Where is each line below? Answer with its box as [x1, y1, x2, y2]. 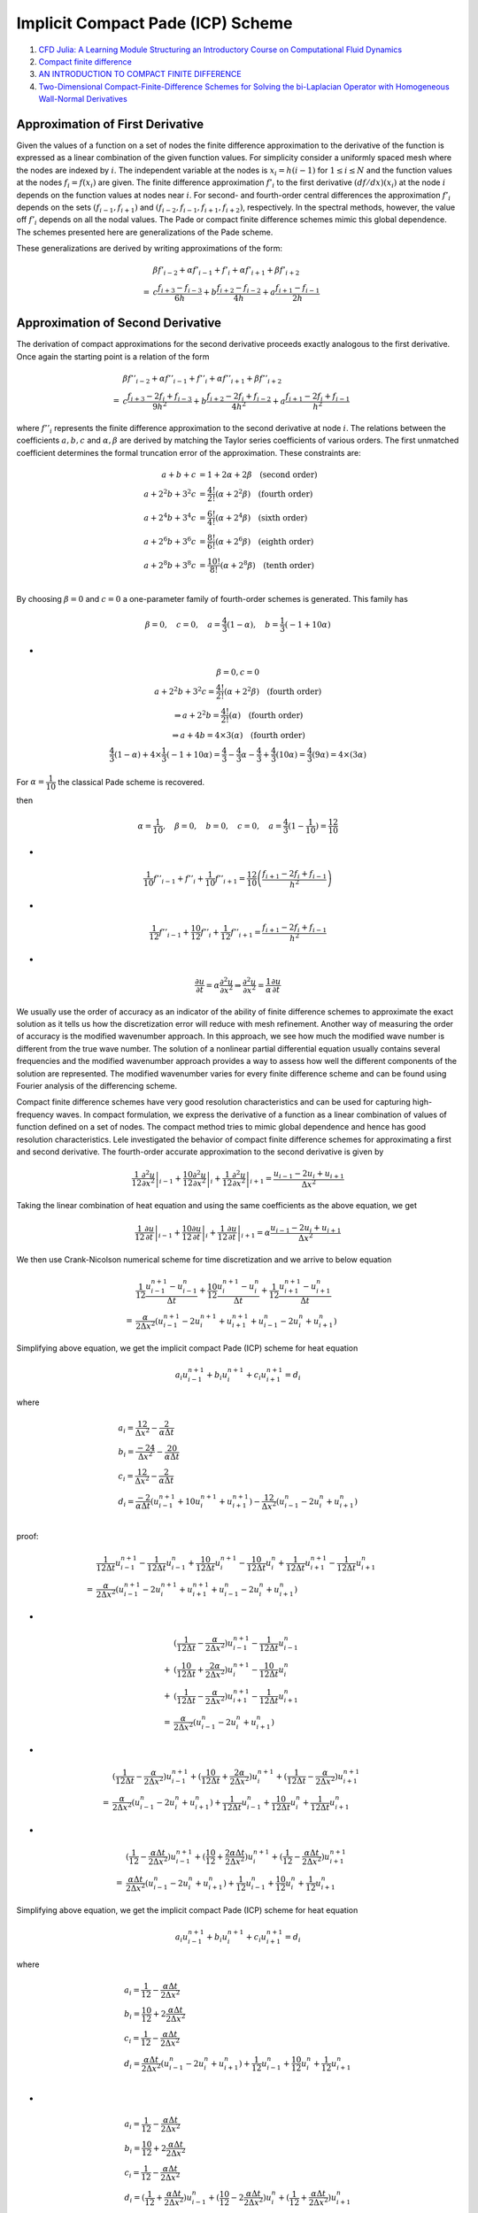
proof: [16, 1531, 39, 1542]
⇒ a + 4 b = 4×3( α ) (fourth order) [172, 730, 305, 740]
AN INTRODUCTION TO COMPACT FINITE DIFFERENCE [38, 69, 243, 80]
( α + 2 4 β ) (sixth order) [215, 511, 308, 522]
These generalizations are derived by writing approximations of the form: [16, 243, 283, 254]
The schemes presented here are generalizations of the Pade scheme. [16, 227, 274, 237]
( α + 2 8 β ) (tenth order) [220, 559, 314, 570]
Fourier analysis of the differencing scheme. [16, 1081, 177, 1091]
